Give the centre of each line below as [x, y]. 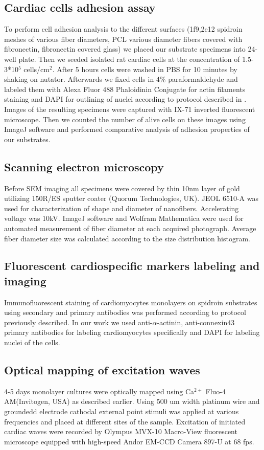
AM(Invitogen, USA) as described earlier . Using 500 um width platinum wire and [132, 401]
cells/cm [37, 69]
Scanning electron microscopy [84, 166]
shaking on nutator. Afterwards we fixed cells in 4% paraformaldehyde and [121, 79]
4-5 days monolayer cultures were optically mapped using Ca [99, 391]
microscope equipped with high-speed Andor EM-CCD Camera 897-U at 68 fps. [129, 441]
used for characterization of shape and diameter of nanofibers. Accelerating [122, 208]
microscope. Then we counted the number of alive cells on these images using [125, 119]
